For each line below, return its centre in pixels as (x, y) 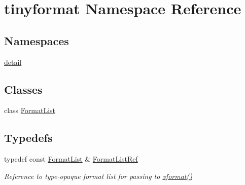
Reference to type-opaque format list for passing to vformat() (98, 176)
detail (13, 62)
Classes (23, 89)
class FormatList (30, 110)
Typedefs (28, 138)
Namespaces (37, 40)
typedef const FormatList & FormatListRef (71, 159)
